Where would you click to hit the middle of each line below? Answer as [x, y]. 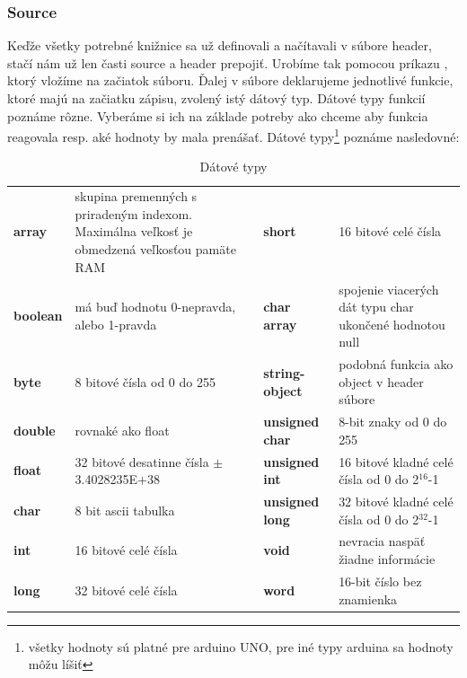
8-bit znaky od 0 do [393, 422]
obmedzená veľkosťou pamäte [155, 249]
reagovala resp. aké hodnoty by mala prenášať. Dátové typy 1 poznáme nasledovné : [233, 135]
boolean [38, 315]
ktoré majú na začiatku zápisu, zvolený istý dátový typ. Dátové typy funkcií [216, 98]
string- [284, 372]
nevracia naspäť [382, 541]
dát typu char [376, 307]
